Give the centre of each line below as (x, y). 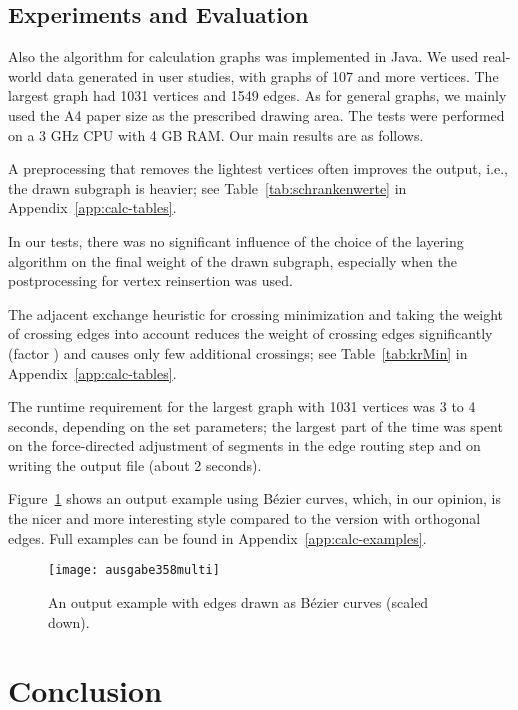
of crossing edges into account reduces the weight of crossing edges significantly (250, 333)
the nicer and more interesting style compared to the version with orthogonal (244, 518)
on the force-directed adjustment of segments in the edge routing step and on (244, 445)
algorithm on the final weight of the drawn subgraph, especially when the (233, 260)
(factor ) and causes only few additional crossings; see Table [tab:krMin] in (238, 352)
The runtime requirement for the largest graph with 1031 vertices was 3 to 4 (242, 406)
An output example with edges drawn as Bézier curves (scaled (238, 601)
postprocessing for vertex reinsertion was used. (150, 280)
